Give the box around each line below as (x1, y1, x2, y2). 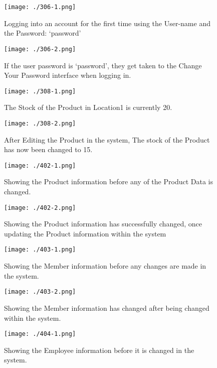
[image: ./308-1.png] (4, 87, 76, 95)
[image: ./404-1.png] (4, 330, 76, 338)
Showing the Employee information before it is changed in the (4, 344, 194, 355)
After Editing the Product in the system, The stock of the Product (4, 134, 210, 145)
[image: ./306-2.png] (4, 45, 76, 53)
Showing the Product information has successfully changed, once (4, 218, 202, 229)
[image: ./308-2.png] (4, 119, 76, 127)
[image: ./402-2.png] (4, 204, 76, 211)
